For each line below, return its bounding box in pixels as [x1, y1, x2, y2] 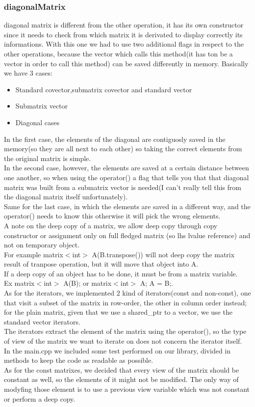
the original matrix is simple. [4, 153, 91, 163]
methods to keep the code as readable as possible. [4, 355, 153, 365]
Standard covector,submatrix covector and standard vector [15, 84, 192, 94]
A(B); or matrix [63, 278, 112, 288]
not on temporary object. [4, 240, 80, 250]
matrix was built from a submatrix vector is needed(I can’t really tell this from [4, 182, 241, 192]
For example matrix [4, 249, 63, 259]
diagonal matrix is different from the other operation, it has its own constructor [4, 20, 244, 30]
